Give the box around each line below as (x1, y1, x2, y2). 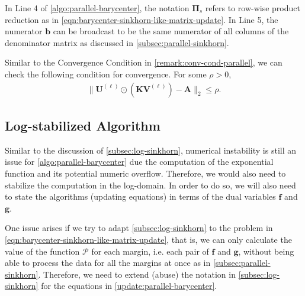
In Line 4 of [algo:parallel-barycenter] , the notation (5, 2, 190, 14)
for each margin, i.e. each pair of (91, 245, 209, 257)
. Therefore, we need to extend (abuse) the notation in (38, 268, 236, 280)
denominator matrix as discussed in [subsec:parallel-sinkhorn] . (5, 36, 229, 48)
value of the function (5, 245, 80, 257)
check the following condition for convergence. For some (5, 67, 207, 80)
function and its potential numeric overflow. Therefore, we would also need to (5, 167, 286, 179)
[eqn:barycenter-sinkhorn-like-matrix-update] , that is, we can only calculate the (5, 233, 292, 245)
